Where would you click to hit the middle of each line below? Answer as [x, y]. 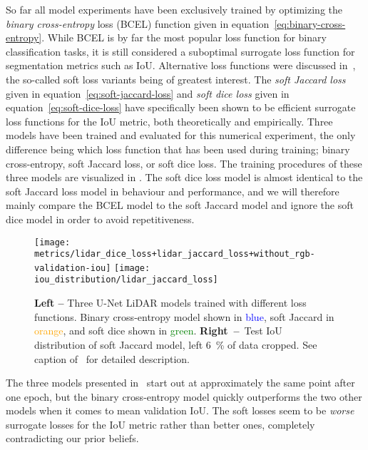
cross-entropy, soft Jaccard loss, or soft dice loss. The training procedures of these [184, 163]
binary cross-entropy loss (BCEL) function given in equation [138, 23]
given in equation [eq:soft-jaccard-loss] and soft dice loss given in [148, 93]
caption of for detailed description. [112, 358]
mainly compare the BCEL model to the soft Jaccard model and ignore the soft [180, 205]
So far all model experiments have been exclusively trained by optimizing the [174, 9]
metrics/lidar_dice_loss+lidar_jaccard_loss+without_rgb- [175, 254]
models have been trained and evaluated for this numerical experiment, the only [181, 135]
